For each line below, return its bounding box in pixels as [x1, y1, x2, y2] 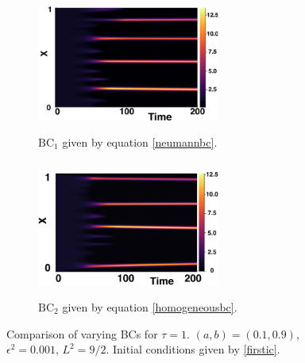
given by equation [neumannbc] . [62, 133, 218, 150]
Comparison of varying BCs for [6, 325, 158, 342]
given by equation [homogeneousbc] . [62, 298, 237, 315]
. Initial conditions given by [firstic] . [106, 341, 280, 357]
